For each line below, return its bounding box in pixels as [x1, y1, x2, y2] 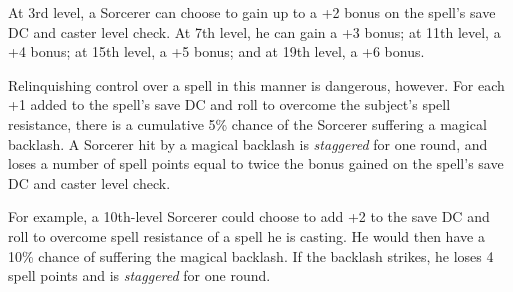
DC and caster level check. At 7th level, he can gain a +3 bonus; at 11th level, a [8, 21, 501, 42]
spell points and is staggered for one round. [8, 265, 271, 286]
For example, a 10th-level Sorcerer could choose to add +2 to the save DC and [8, 206, 490, 227]
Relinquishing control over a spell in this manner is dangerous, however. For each [8, 74, 505, 95]
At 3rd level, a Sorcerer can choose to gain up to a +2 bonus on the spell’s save [8, 2, 496, 22]
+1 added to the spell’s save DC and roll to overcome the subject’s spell [8, 94, 451, 115]
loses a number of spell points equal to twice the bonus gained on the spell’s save [8, 153, 504, 174]
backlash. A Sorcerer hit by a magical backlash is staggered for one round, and [8, 133, 488, 154]
